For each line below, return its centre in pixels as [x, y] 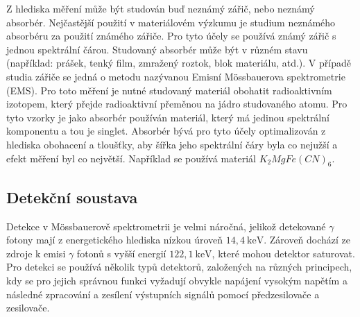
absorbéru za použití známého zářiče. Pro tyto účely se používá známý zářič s [171, 36]
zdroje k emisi [36, 253]
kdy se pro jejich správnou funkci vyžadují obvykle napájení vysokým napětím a [177, 280]
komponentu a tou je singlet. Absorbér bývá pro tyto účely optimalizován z [166, 131]
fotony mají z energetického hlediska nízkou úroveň [115, 240]
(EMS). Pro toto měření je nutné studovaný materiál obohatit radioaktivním [169, 90]
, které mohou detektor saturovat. [283, 253]
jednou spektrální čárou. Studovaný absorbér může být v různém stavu [157, 49]
